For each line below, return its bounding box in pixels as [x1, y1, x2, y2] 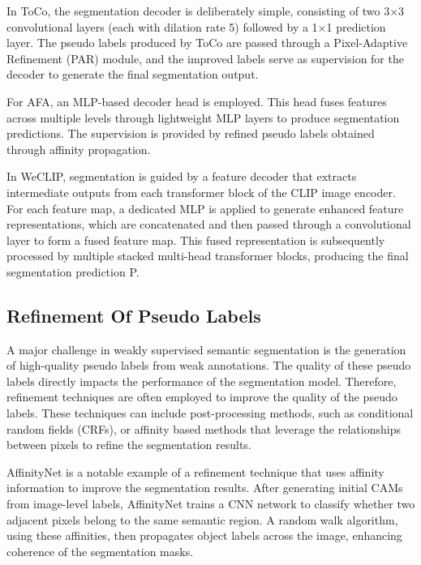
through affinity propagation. [6, 140, 151, 157]
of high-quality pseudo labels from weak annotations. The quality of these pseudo [6, 357, 411, 374]
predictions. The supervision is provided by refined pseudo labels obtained [6, 125, 375, 142]
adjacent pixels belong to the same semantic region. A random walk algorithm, [6, 511, 398, 528]
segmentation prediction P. [6, 263, 140, 280]
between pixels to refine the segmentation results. [6, 436, 251, 453]
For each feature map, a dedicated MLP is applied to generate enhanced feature [6, 199, 404, 216]
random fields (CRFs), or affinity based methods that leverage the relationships [6, 420, 401, 437]
